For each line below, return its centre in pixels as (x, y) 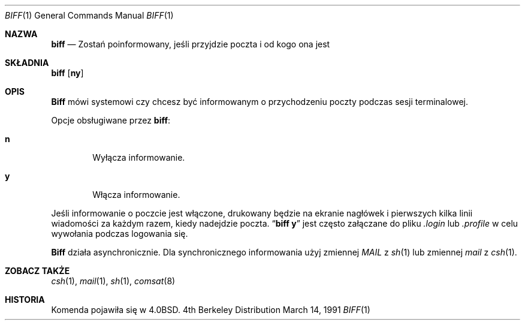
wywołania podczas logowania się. (120, 234)
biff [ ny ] (67, 73)
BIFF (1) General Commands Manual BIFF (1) (89, 15)
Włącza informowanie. (136, 195)
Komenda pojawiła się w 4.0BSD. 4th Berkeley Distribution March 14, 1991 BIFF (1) (211, 310)
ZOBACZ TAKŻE (37, 271)
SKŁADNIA (27, 63)
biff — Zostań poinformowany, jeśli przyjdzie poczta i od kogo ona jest (191, 44)
